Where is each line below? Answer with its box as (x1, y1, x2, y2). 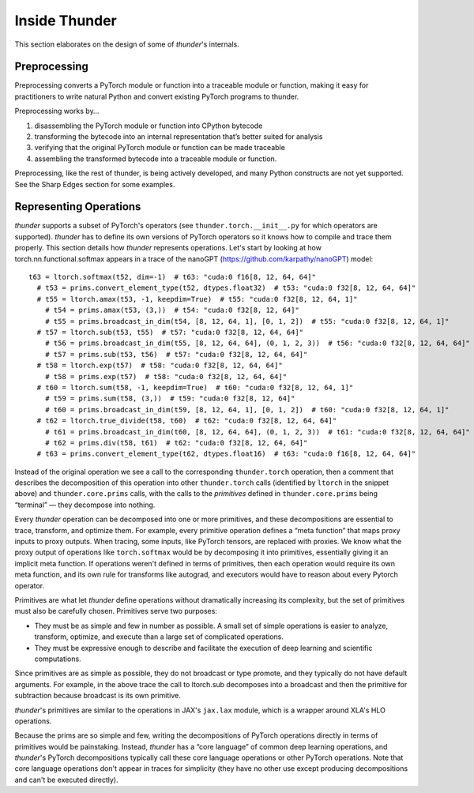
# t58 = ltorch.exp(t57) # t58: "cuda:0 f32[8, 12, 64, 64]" (36, 361, 284, 370)
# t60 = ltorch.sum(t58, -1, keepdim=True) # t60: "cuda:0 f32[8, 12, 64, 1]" (36, 383, 354, 392)
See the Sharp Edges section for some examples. (14, 179, 175, 189)
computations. (34, 654, 82, 663)
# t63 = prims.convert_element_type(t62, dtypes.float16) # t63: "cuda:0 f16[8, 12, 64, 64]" (36, 449, 416, 458)
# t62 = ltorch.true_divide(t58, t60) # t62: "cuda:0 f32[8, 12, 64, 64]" (36, 416, 337, 426)
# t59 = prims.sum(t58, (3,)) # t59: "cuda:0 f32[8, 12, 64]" (44, 394, 295, 403)
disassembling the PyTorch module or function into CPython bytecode (34, 121, 263, 130)
